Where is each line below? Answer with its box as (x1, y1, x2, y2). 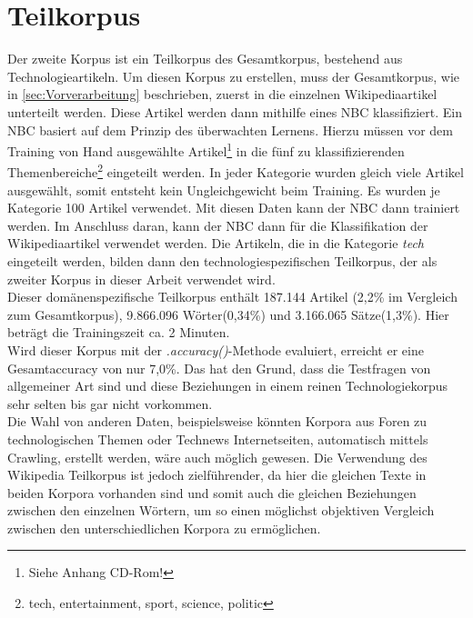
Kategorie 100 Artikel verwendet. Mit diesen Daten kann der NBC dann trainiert (7, 198, 460, 217)
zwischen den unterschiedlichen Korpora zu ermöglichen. (7, 518, 321, 537)
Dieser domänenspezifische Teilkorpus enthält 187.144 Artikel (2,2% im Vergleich (7, 287, 458, 306)
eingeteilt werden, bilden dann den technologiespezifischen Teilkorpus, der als (7, 251, 438, 270)
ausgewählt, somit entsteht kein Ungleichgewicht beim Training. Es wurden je (7, 180, 440, 199)
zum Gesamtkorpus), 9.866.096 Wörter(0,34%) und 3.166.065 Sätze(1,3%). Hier (7, 304, 449, 324)
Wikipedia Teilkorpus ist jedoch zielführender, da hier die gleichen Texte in (7, 465, 427, 484)
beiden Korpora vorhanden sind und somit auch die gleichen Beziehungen (7, 483, 417, 502)
